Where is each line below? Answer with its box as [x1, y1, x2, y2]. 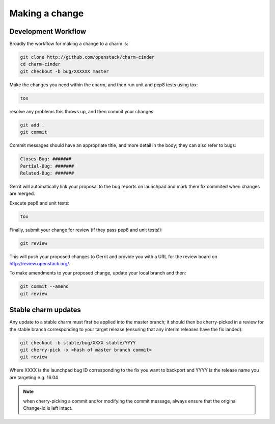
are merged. [9, 190, 35, 196]
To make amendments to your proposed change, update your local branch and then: [9, 270, 186, 276]
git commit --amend [20, 284, 69, 289]
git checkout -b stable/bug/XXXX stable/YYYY [20, 340, 136, 345]
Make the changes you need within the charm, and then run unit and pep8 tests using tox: [9, 82, 198, 88]
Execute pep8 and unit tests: [9, 199, 70, 206]
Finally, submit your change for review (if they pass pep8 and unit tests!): [9, 227, 163, 233]
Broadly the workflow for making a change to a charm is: [9, 41, 128, 47]
